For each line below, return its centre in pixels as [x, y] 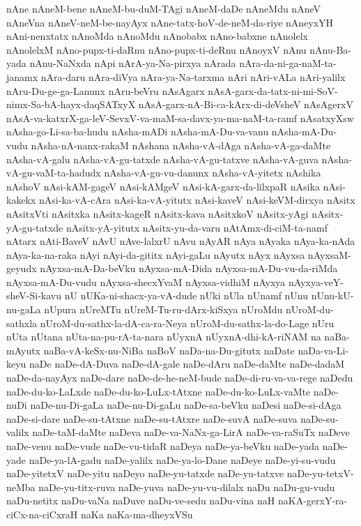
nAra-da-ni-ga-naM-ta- [288, 63]
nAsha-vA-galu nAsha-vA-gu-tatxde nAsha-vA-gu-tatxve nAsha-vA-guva [162, 159]
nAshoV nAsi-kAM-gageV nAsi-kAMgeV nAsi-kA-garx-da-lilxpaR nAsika [163, 186]
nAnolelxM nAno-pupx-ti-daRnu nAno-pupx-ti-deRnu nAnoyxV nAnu [156, 49]
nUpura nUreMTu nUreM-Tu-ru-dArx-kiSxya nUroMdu [163, 309]
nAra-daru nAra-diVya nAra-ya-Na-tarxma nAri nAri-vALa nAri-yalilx [193, 76]
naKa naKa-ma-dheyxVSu [137, 514]
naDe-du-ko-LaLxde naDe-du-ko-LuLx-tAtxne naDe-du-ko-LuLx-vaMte [159, 391]
